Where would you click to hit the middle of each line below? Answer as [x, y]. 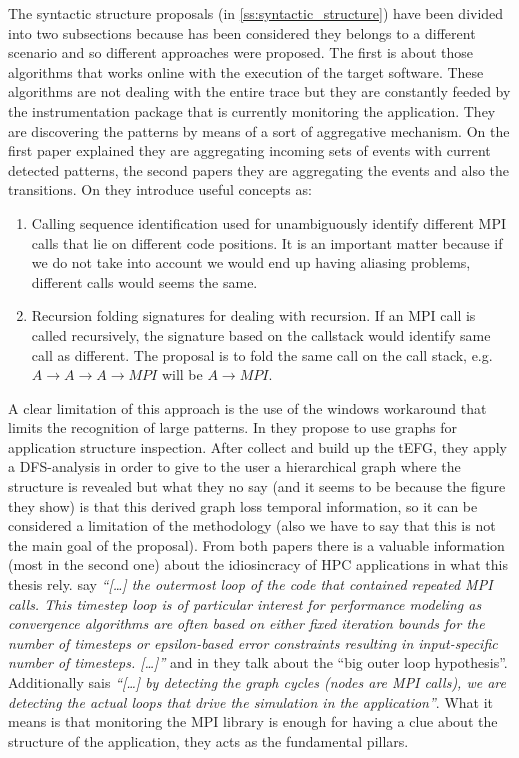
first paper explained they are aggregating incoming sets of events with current [249, 150]
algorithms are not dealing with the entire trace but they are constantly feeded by [259, 91]
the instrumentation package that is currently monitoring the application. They [252, 110]
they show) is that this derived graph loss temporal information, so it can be [243, 505]
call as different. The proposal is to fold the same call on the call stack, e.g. [262, 354]
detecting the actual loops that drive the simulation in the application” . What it [251, 701]
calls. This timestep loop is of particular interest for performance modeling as [245, 603]
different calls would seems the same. [144, 281]
